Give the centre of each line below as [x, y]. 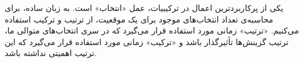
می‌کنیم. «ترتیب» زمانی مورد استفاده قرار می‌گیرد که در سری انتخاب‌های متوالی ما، [152, 30]
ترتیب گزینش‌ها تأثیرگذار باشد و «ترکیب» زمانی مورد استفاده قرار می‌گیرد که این [147, 41]
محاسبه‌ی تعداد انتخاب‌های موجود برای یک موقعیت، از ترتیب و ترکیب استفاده [139, 19]
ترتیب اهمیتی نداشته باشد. [51, 53]
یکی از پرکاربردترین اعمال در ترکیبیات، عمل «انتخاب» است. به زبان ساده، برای [144, 8]
